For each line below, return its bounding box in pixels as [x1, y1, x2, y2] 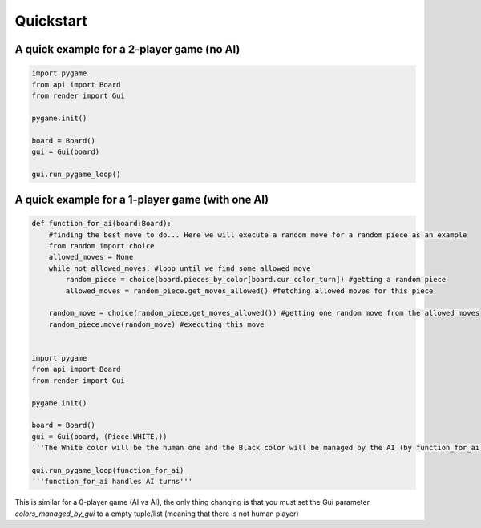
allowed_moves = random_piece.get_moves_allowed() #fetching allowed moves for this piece [65, 286, 434, 296]
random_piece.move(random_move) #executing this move [48, 320, 265, 328]
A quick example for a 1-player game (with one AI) [14, 193, 269, 207]
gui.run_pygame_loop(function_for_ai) [31, 466, 184, 474]
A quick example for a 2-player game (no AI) [14, 42, 240, 56]
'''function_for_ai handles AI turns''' [31, 477, 192, 486]
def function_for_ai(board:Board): [31, 219, 172, 228]
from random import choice [48, 241, 156, 251]
